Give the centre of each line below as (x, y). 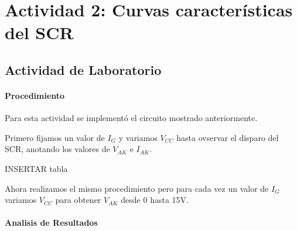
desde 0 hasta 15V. (155, 200)
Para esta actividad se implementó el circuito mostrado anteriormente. (131, 118)
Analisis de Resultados (51, 223)
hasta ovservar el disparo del (228, 137)
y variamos (138, 137)
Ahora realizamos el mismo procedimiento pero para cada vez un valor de (137, 188)
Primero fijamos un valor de (55, 137)
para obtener (78, 200)
